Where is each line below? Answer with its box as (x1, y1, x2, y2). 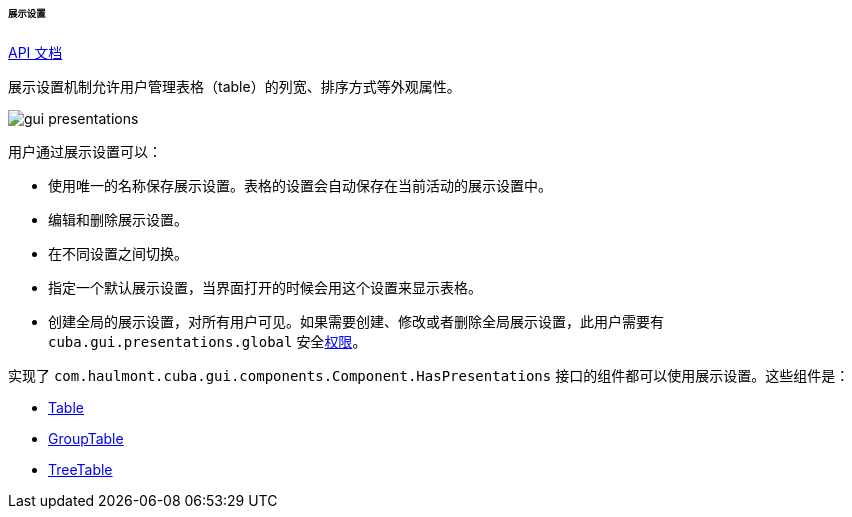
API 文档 (8, 43, 63, 61)
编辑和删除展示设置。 (48, 210, 188, 228)
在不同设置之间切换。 (48, 244, 188, 262)
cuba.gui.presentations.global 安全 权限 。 (48, 332, 367, 350)
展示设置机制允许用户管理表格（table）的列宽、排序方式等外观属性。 (8, 77, 461, 95)
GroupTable (48, 429, 124, 447)
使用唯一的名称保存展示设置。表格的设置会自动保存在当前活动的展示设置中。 (48, 176, 552, 194)
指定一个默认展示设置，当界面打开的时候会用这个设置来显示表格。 (48, 278, 482, 296)
